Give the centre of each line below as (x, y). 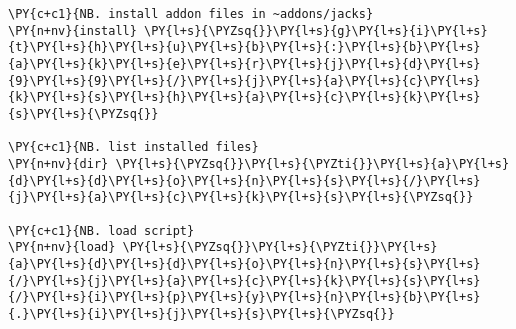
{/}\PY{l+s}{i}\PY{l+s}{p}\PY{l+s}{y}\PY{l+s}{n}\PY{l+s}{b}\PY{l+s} (244, 297)
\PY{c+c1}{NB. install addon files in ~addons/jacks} (191, 14)
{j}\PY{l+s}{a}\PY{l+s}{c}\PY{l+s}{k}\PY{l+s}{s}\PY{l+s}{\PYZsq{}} (241, 197)
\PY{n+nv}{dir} (58, 163)
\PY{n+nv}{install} (72, 30)
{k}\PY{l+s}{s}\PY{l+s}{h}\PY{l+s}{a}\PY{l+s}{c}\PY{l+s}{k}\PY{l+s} (244, 97)
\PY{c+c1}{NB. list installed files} (133, 147)
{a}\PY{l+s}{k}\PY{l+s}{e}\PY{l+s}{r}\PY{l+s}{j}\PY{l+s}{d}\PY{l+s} (244, 63)
